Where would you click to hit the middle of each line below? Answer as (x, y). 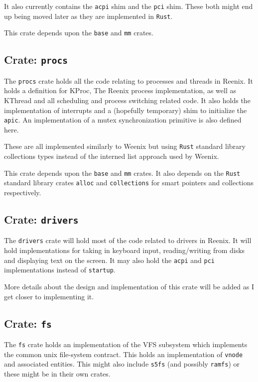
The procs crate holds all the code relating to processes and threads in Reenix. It (129, 80)
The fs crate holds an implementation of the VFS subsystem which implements (126, 344)
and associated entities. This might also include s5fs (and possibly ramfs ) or (122, 364)
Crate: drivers (41, 219)
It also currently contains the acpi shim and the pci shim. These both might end (129, 6)
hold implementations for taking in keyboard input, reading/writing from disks (125, 250)
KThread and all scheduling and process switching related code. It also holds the (127, 100)
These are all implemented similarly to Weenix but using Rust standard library (125, 146)
